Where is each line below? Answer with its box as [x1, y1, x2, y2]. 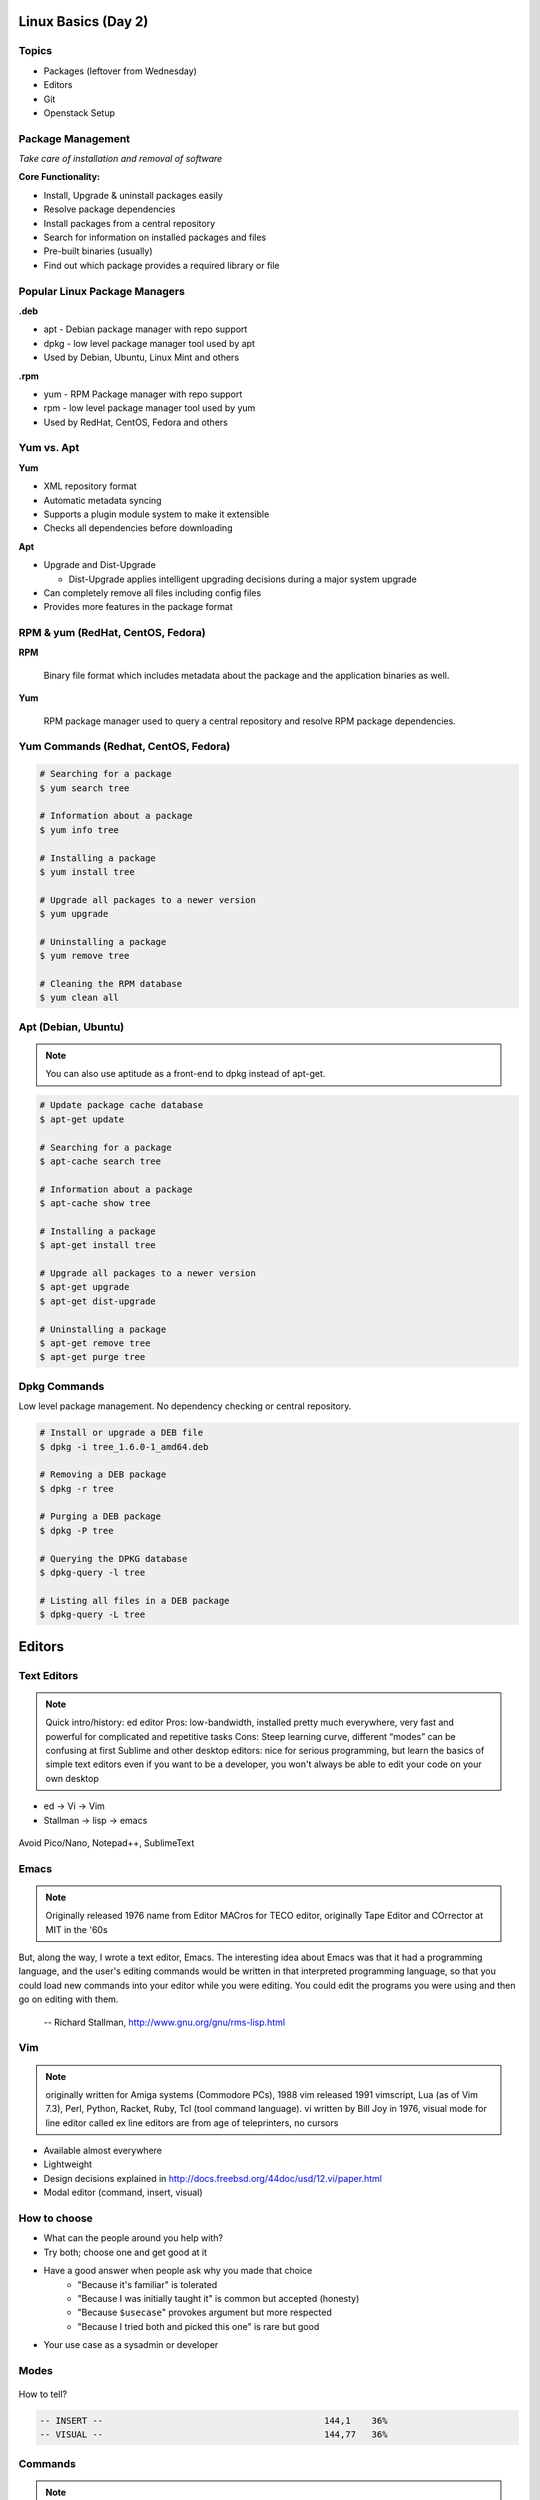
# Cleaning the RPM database [39, 978, 183, 990]
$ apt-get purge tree [39, 1351, 146, 1363]
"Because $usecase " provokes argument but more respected [77, 2306, 332, 2319]
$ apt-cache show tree [39, 1198, 151, 1209]
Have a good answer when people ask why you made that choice [43, 2265, 313, 2277]
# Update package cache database [39, 1100, 204, 1111]
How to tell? [18, 2388, 68, 2400]
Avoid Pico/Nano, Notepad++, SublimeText [18, 1836, 195, 1849]
